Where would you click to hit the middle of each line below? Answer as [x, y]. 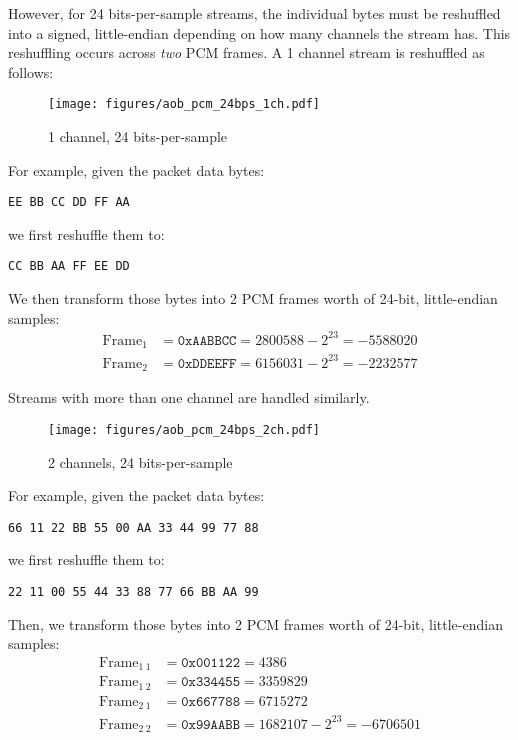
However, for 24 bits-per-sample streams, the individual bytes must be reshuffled [254, 13]
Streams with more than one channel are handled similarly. [189, 397]
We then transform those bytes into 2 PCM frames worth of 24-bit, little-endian [253, 298]
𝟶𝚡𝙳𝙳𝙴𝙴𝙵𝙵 [207, 363]
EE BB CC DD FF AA [69, 202]
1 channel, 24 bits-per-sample [138, 136]
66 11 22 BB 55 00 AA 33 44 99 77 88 [133, 527]
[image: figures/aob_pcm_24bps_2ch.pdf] [184, 429]
